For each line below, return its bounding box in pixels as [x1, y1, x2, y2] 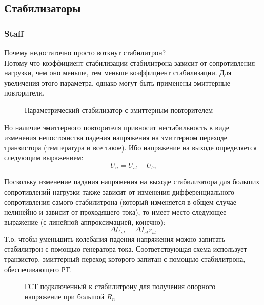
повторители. [4, 87, 45, 98]
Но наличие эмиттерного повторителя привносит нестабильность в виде [4, 122, 229, 132]
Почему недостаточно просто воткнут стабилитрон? [4, 47, 166, 58]
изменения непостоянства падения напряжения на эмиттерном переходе [4, 132, 227, 143]
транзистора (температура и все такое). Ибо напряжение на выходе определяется [4, 142, 257, 153]
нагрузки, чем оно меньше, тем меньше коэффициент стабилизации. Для [4, 67, 232, 78]
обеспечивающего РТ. [4, 263, 72, 274]
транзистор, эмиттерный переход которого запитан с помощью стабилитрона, [4, 254, 246, 264]
